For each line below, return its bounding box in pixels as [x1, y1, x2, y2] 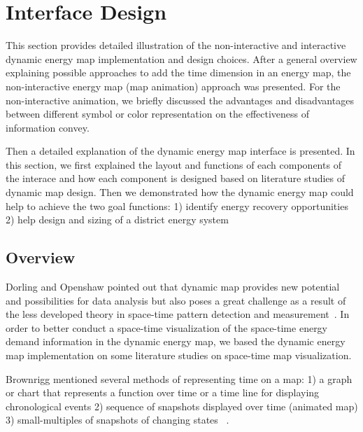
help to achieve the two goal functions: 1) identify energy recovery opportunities [6, 198, 348, 213]
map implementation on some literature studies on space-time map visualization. [6, 348, 352, 363]
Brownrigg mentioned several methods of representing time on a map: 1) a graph [6, 371, 353, 386]
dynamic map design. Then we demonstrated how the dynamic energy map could [6, 185, 354, 200]
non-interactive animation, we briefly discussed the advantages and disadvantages [6, 92, 354, 107]
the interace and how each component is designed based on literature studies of [6, 171, 346, 186]
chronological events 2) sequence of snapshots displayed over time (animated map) [6, 398, 358, 413]
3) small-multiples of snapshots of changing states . [6, 412, 229, 427]
